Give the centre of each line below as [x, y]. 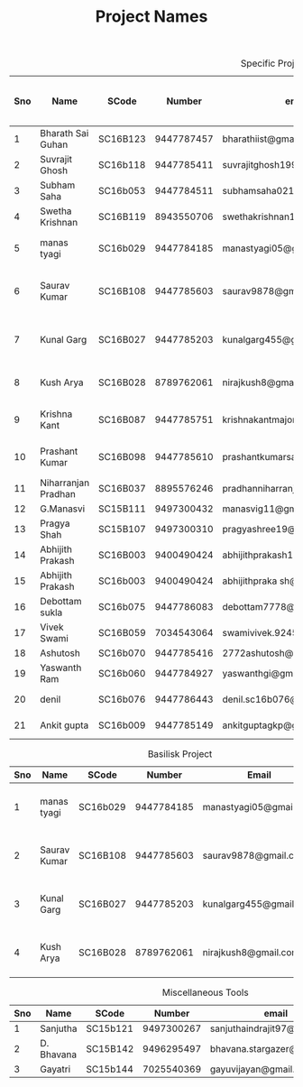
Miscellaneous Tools [206, 992]
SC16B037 [122, 489]
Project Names [151, 17]
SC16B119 [122, 216]
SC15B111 [122, 509]
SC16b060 [122, 674]
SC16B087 [122, 419]
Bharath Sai [64, 134]
